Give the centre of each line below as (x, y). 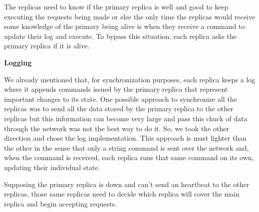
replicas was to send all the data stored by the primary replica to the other (119, 108)
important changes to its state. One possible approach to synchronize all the (121, 99)
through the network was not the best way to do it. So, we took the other (117, 128)
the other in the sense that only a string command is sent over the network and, (127, 147)
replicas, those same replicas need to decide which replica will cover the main (122, 194)
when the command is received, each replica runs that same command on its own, (129, 157)
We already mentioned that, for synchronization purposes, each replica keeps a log (130, 79)
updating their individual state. (52, 167)
